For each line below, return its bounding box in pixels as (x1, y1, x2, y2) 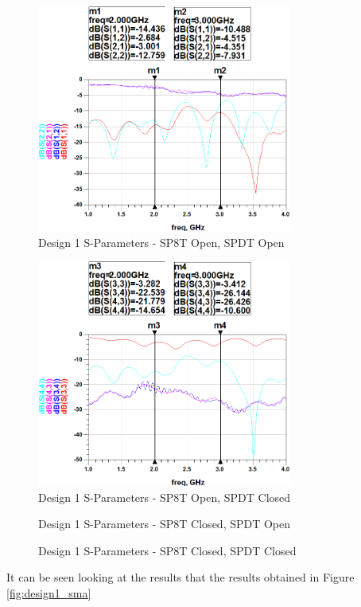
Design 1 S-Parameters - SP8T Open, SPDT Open (38, 233, 285, 250)
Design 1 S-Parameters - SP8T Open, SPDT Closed (38, 488, 291, 505)
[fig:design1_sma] (6, 585, 91, 601)
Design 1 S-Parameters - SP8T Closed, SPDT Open (38, 515, 291, 532)
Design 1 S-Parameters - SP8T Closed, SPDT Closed (38, 542, 297, 558)
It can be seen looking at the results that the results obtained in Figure (6, 569, 355, 585)
